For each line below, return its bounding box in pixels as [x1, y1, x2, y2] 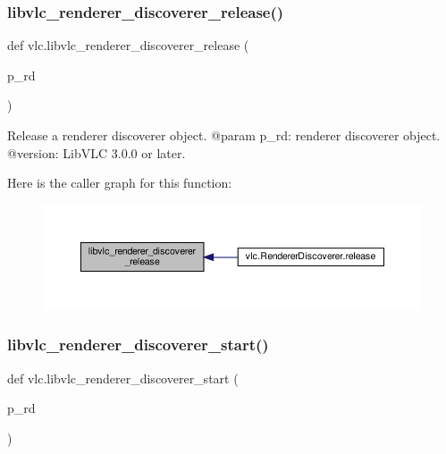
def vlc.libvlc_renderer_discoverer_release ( [7, 36, 249, 55]
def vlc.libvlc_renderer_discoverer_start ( [7, 368, 239, 387]
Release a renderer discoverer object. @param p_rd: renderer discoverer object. [7, 126, 441, 144]
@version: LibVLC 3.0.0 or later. [7, 143, 186, 162]
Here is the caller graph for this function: [7, 173, 232, 192]
